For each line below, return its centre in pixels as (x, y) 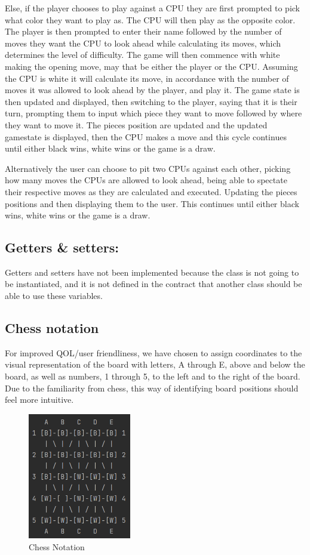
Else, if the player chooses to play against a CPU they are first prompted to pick (153, 8)
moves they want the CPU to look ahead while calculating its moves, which (143, 43)
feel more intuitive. (39, 400)
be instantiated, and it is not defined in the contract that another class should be (154, 284)
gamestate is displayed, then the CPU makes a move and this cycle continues (146, 136)
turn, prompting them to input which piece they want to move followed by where (154, 113)
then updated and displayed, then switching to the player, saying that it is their (151, 101)
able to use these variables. (54, 296)
